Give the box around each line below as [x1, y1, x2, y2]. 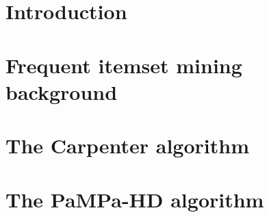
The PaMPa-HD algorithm [5, 185, 264, 213]
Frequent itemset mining [5, 51, 242, 79]
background [5, 77, 118, 105]
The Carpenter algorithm [5, 131, 249, 159]
